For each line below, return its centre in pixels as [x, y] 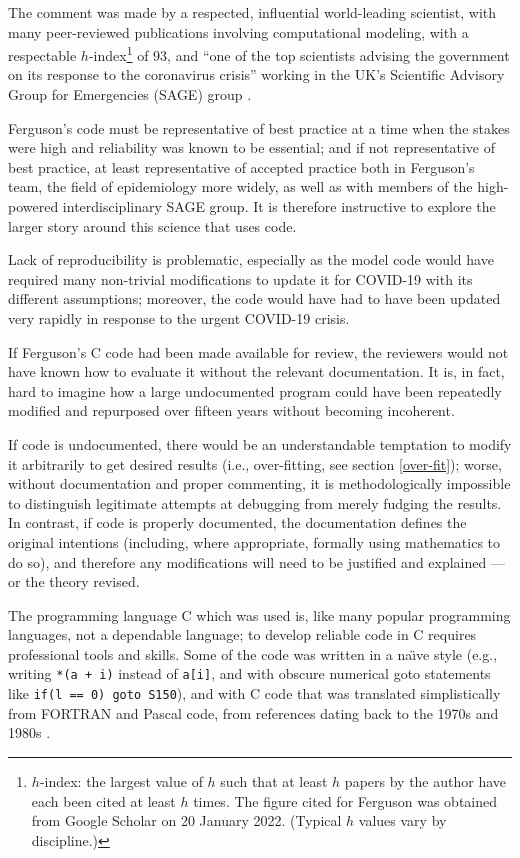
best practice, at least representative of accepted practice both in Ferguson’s [241, 166]
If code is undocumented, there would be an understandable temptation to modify [260, 443]
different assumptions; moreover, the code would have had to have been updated [254, 298]
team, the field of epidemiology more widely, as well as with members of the [240, 186]
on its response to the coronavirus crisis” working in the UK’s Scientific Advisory [256, 74]
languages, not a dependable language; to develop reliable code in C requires [242, 634]
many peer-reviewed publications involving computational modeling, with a [238, 31]
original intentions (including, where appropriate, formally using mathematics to [254, 541]
